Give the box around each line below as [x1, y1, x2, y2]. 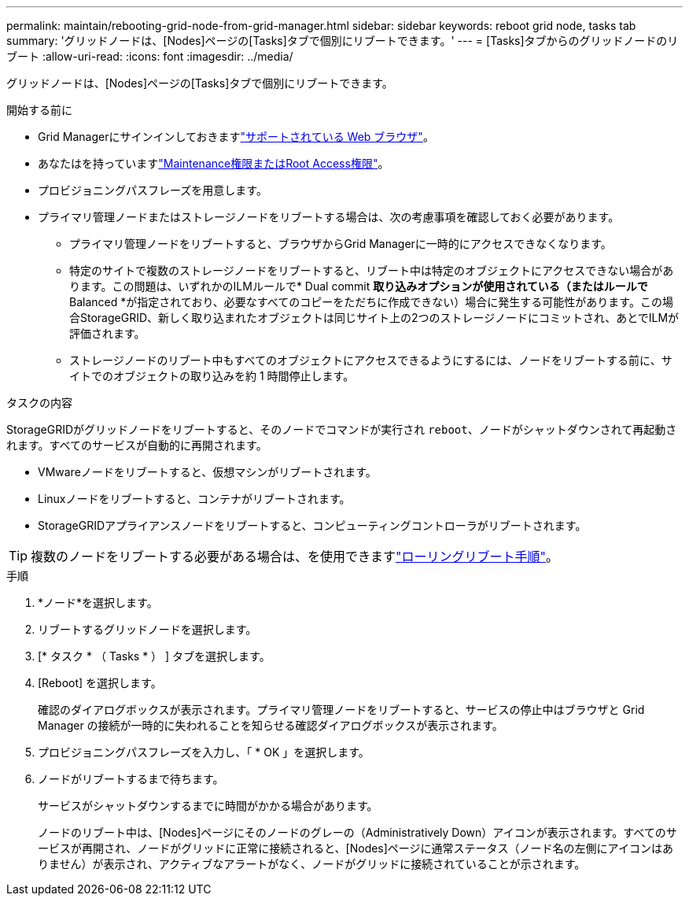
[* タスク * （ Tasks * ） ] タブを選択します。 [38, 649, 271, 663]
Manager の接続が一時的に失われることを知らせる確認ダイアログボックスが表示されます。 [38, 719, 503, 732]
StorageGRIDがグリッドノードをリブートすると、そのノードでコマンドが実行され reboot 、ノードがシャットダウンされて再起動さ [6, 423, 677, 436]
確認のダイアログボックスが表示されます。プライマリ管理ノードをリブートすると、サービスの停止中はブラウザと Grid [38, 703, 645, 716]
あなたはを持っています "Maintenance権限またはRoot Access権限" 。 [38, 157, 389, 170]
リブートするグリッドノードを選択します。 [38, 623, 257, 636]
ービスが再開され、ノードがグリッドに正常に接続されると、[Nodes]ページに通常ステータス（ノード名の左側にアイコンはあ [38, 841, 673, 855]
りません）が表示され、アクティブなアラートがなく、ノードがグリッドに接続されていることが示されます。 [38, 857, 586, 871]
